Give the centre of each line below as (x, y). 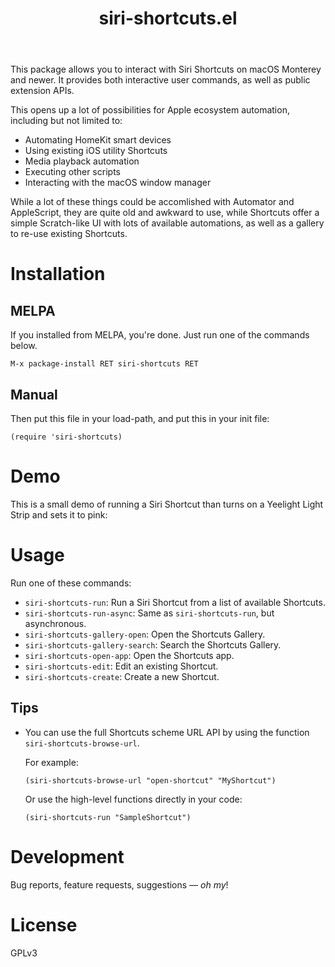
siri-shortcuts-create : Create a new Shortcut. (122, 676)
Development (67, 856)
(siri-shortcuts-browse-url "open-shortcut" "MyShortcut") (150, 780)
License (44, 924)
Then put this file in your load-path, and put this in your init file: (140, 418)
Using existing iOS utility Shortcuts (96, 151)
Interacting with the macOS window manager (118, 183)
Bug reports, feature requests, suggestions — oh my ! (119, 884)
